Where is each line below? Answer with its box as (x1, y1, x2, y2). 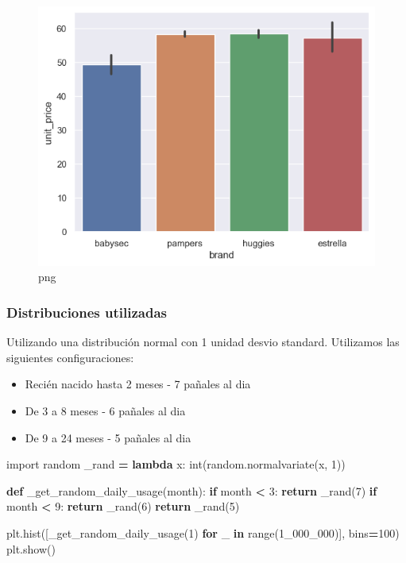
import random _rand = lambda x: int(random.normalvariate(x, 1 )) (6, 456, 346, 472)
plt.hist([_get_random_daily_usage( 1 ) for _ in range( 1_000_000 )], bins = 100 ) (6, 524, 400, 541)
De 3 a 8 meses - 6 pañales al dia (25, 402, 186, 418)
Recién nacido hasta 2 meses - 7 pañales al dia (25, 376, 251, 392)
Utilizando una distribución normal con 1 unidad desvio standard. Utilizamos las (6, 334, 400, 350)
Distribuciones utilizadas (6, 302, 167, 322)
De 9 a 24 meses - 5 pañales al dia (25, 429, 191, 445)
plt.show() (6, 540, 56, 557)
